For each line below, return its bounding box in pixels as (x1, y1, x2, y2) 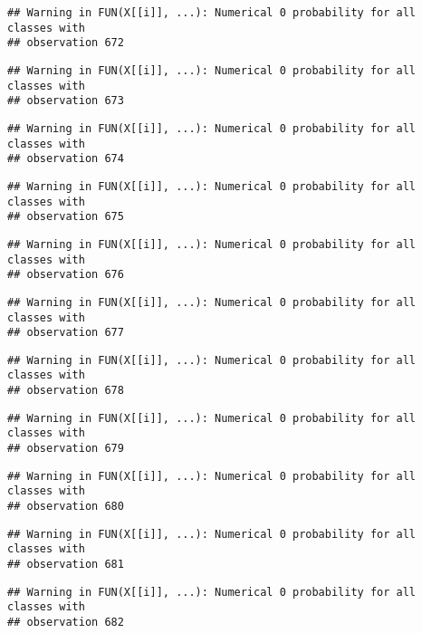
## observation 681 (7, 558, 124, 571)
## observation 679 (7, 442, 124, 456)
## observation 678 (7, 384, 124, 398)
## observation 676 (7, 268, 124, 282)
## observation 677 (7, 326, 124, 340)
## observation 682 (7, 616, 124, 628)
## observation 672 (7, 36, 124, 50)
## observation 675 (7, 210, 124, 224)
